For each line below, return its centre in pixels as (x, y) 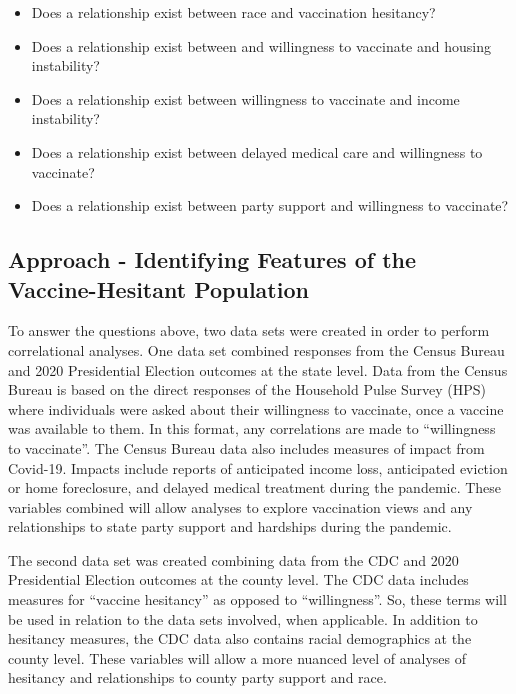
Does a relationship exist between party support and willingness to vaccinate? (270, 205)
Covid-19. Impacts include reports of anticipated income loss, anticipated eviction (258, 467)
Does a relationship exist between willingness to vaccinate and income (245, 98)
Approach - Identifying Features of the (212, 259)
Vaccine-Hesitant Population (158, 288)
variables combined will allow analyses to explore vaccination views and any (240, 506)
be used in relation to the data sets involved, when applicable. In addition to (243, 618)
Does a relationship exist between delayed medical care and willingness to (257, 151)
